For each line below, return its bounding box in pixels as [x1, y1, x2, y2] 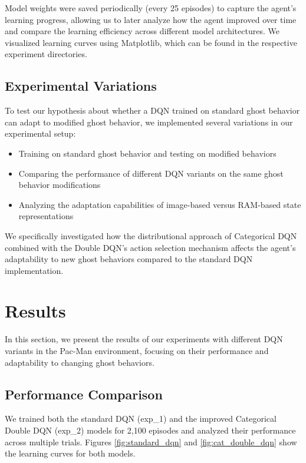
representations [18, 210, 74, 222]
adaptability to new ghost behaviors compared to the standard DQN [5, 253, 253, 265]
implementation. [5, 264, 64, 276]
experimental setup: [5, 127, 76, 140]
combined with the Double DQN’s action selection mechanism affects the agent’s [5, 241, 296, 253]
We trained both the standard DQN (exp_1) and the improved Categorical [5, 412, 277, 425]
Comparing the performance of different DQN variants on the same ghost [18, 167, 284, 179]
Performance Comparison [5, 385, 163, 403]
